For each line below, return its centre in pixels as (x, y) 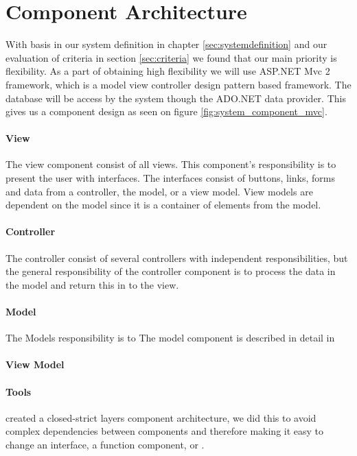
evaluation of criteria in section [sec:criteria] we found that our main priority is (171, 57)
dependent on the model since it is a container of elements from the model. (163, 205)
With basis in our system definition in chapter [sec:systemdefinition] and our (166, 44)
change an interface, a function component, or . (105, 444)
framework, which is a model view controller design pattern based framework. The (178, 84)
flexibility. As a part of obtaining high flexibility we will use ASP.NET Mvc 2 (168, 71)
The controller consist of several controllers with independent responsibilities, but (177, 257)
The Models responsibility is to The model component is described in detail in (170, 338)
